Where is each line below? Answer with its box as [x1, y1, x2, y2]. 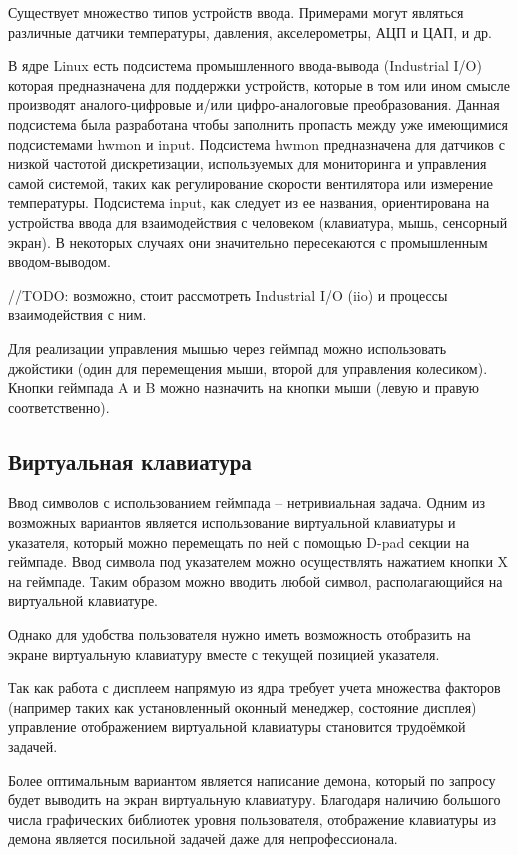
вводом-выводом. [8, 251, 111, 272]
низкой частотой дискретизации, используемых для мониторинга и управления [8, 153, 487, 174]
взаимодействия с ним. [8, 304, 147, 325]
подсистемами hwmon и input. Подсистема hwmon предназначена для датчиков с [8, 133, 505, 154]
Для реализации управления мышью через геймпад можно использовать [8, 337, 447, 358]
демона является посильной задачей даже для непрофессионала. [8, 828, 398, 849]
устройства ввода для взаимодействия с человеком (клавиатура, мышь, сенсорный [8, 211, 508, 232]
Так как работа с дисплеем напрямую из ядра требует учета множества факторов [8, 677, 501, 698]
